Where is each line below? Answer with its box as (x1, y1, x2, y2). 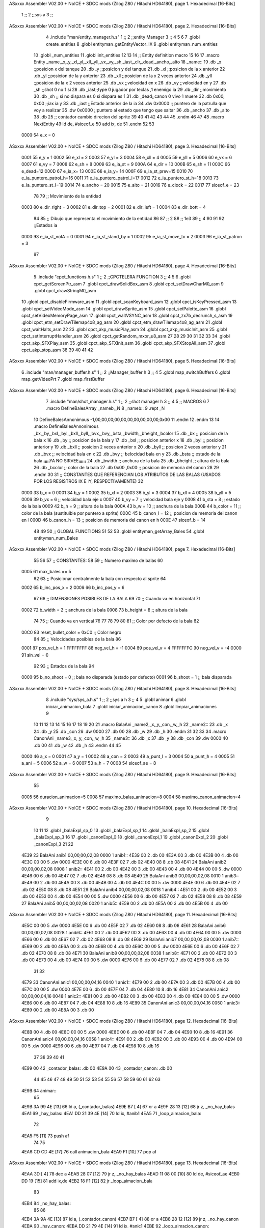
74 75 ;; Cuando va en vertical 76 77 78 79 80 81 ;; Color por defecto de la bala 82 (33, 618, 199, 624)
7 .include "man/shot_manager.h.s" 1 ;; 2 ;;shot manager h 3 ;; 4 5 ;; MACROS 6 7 (46, 398, 210, 404)
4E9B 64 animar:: (21, 1088, 56, 1093)
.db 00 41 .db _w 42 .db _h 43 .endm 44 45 (33, 742, 121, 748)
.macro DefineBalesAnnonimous (33, 423, 99, 429)
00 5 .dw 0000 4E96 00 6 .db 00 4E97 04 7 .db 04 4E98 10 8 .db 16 (21, 1043, 159, 1049)
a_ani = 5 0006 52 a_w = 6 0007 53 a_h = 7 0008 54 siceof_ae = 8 (21, 760, 157, 766)
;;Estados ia (33, 223, 57, 228)
